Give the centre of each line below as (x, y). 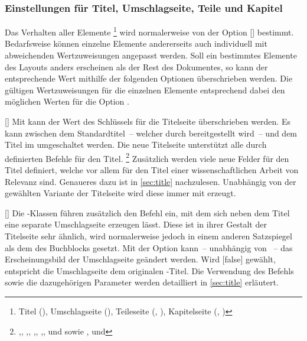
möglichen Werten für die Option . (67, 101)
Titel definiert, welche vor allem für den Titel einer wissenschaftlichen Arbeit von (152, 170)
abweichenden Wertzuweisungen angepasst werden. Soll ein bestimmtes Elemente (151, 55)
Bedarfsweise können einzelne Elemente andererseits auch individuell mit (136, 43)
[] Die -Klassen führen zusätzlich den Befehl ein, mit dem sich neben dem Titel (147, 212)
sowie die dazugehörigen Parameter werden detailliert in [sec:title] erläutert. (142, 282)
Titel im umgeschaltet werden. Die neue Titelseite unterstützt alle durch (136, 144)
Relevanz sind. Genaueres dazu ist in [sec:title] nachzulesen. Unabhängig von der (151, 181)
